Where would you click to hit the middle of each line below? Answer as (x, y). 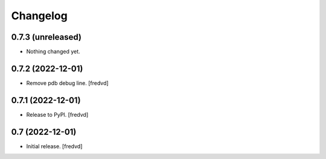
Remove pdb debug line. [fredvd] (67, 83)
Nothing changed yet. (53, 52)
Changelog (39, 16)
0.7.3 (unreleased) (46, 37)
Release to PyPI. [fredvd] (57, 114)
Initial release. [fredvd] (54, 146)
